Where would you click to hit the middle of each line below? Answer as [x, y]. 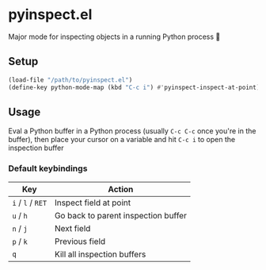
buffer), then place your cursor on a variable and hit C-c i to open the [122, 140]
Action [121, 189]
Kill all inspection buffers [100, 254]
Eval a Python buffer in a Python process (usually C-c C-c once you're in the [132, 131]
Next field [72, 228]
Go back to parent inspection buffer [121, 215]
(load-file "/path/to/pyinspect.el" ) [70, 80]
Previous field [80, 241]
